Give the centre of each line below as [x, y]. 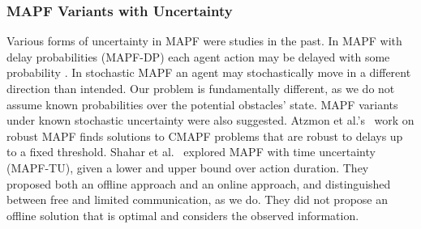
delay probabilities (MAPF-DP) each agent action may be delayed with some [198, 56]
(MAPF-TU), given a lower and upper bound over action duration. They [188, 167]
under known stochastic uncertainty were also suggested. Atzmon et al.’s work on [210, 120]
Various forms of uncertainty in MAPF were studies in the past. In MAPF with [204, 41]
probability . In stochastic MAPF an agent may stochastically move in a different [209, 72]
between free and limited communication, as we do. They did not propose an [197, 199]
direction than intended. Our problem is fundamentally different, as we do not [201, 88]
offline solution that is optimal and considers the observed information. [183, 215]
